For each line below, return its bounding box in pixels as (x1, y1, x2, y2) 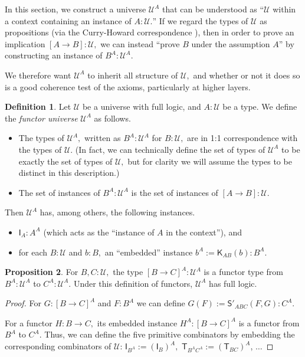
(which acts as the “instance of (43, 225, 155, 238)
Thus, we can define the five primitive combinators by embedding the (44, 328, 295, 340)
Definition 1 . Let (5, 100, 71, 113)
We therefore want (5, 68, 71, 81)
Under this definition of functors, (73, 277, 193, 289)
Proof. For (5, 297, 42, 309)
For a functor (5, 316, 53, 329)
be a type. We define (222, 100, 297, 113)
